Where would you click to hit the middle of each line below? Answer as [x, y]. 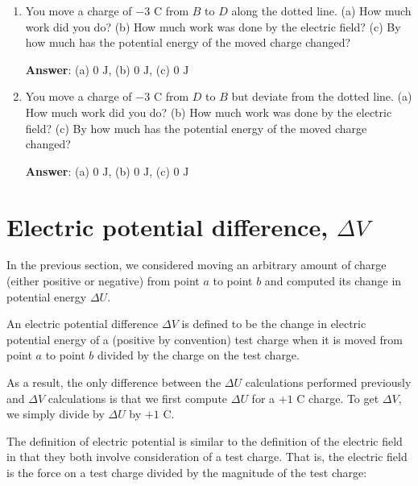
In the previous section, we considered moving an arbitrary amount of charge [197, 265]
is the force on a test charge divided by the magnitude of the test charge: [187, 472]
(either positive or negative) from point [103, 281]
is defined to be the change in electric [274, 324]
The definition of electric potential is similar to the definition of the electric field [205, 440]
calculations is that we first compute [138, 398]
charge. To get [344, 398]
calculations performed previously [328, 382]
